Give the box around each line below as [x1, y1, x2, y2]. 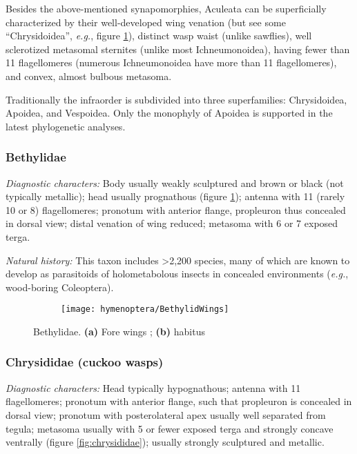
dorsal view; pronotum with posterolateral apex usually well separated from [6, 407, 326, 422]
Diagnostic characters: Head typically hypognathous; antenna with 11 [6, 380, 301, 395]
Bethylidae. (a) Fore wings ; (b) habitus [33, 324, 205, 338]
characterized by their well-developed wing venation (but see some [6, 14, 286, 29]
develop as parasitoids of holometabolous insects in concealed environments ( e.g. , [6, 266, 349, 281]
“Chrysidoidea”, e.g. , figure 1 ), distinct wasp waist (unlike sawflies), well [6, 28, 312, 43]
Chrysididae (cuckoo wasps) [6, 353, 164, 371]
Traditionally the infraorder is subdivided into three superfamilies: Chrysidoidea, [6, 92, 347, 106]
